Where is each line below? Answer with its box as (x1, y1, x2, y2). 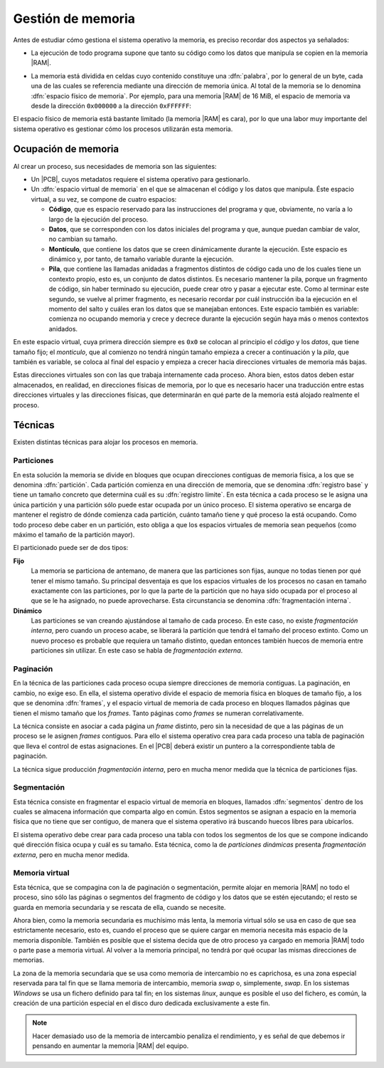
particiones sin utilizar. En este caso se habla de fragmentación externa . (31, 646, 243, 655)
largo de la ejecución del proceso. (48, 214, 149, 224)
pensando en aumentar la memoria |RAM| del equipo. (32, 1042, 189, 1050)
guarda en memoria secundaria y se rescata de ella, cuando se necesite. (13, 903, 226, 911)
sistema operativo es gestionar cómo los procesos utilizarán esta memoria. (13, 125, 233, 133)
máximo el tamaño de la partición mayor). (13, 530, 135, 539)
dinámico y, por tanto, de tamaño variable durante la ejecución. (48, 255, 234, 264)
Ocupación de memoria (13, 143, 119, 155)
